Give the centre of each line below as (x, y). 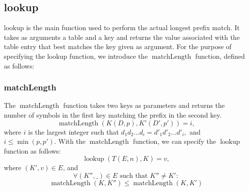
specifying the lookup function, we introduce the (76, 56)
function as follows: (33, 150)
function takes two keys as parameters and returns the (144, 105)
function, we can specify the (174, 141)
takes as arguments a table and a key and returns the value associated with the (122, 37)
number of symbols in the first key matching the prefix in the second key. (113, 114)
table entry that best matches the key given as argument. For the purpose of (118, 46)
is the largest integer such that (73, 131)
